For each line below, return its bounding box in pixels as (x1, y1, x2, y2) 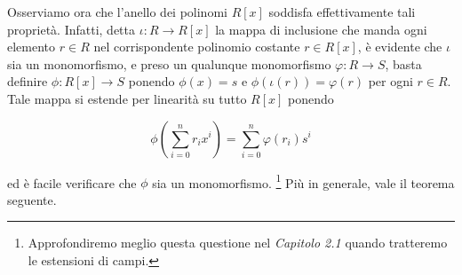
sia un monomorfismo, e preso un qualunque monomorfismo (7, 54, 331, 73)
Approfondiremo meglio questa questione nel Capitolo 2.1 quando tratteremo (28, 233, 448, 252)
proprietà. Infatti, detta (7, 20, 136, 38)
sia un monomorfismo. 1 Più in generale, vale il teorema (152, 170, 455, 192)
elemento (7, 37, 56, 56)
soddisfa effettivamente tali (268, 3, 416, 20)
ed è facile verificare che (7, 173, 137, 192)
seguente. (7, 190, 57, 208)
